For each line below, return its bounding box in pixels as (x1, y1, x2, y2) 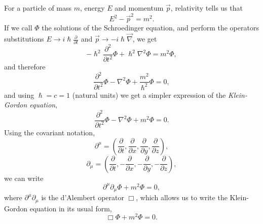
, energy (80, 3, 105, 13)
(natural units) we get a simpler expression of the (72, 89, 226, 100)
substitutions (4, 33, 44, 44)
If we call (4, 22, 32, 33)
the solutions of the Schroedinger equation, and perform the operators (42, 22, 259, 33)
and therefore (4, 61, 46, 72)
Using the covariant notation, (4, 127, 95, 137)
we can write (4, 172, 44, 183)
